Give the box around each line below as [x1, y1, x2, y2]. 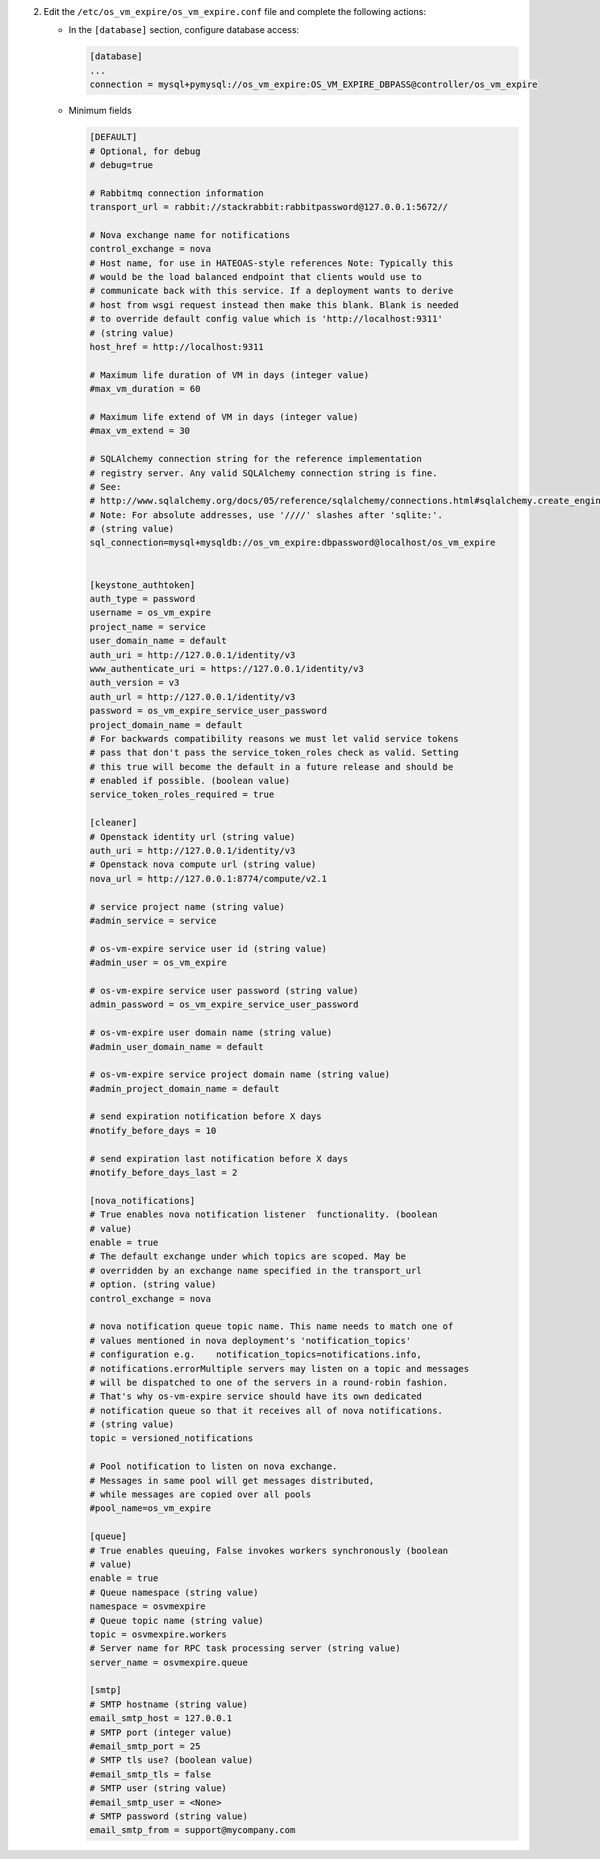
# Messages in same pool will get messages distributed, [89, 1475, 375, 1486]
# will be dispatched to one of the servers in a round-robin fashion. [89, 1376, 449, 1388]
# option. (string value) [89, 1279, 217, 1290]
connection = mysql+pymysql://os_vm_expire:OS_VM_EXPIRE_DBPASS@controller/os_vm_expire [89, 79, 539, 90]
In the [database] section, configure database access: [68, 24, 300, 36]
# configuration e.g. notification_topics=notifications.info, [89, 1349, 422, 1360]
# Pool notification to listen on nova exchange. [89, 1461, 338, 1472]
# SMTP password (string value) [89, 1811, 249, 1822]
